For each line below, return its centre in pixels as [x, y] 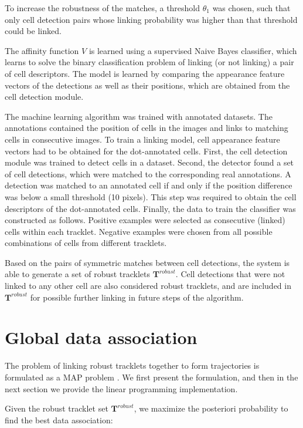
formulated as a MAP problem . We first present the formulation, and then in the [151, 377]
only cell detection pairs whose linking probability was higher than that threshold [151, 19]
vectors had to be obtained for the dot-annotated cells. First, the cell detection [146, 151]
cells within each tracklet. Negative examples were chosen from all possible [139, 231]
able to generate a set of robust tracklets [78, 274]
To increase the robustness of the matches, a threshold [103, 8]
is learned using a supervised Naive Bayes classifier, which [193, 50]
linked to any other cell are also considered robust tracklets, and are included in [148, 286]
